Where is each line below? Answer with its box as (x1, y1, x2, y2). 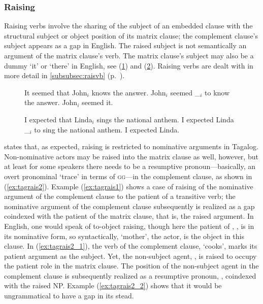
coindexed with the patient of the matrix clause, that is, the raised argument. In (4, 211, 254, 221)
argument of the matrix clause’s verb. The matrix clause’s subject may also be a (4, 50, 254, 60)
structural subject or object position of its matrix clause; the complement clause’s (4, 30, 258, 41)
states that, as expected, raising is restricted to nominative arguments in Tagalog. (4, 141, 258, 152)
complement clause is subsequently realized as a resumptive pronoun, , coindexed (4, 270, 256, 281)
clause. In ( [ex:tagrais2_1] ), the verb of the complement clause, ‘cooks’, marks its (4, 241, 257, 251)
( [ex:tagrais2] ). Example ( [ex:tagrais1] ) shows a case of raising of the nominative (4, 181, 253, 191)
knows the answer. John (91, 87, 166, 97)
